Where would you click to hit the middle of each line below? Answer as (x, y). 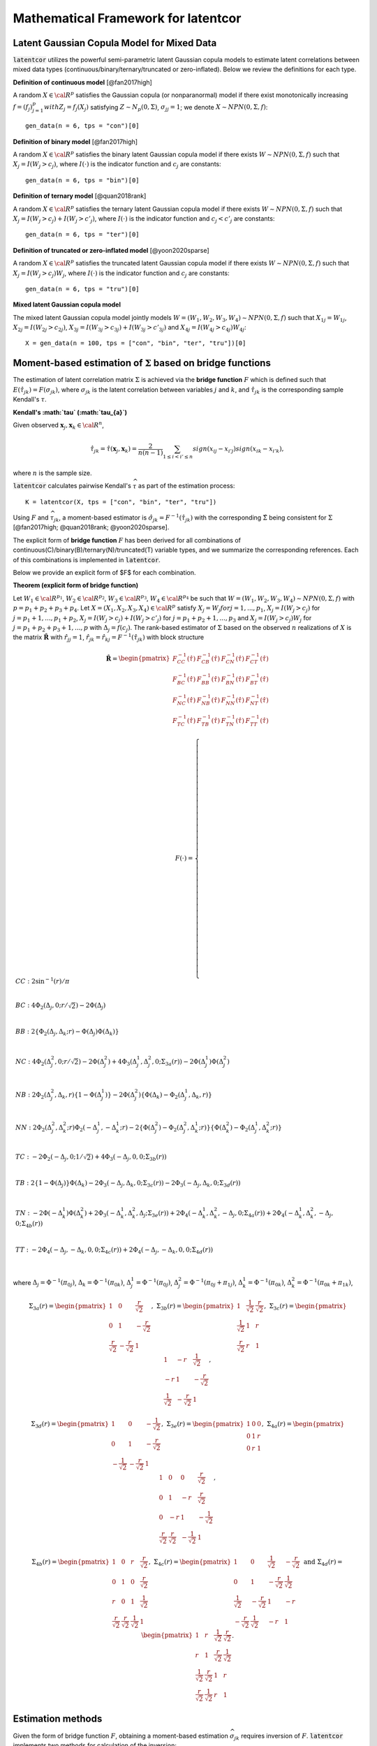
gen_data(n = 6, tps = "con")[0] (82, 126)
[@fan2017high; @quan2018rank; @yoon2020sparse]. (91, 527)
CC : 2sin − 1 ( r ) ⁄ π (42, 980)
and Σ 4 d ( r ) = (323, 1563)
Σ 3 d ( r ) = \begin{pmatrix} (70, 1425)
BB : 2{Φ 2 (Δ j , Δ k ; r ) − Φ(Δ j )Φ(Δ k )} (67, 1032)
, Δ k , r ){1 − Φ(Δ (78, 1095)
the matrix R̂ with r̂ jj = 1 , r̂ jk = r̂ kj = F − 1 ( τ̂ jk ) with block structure (109, 638)
